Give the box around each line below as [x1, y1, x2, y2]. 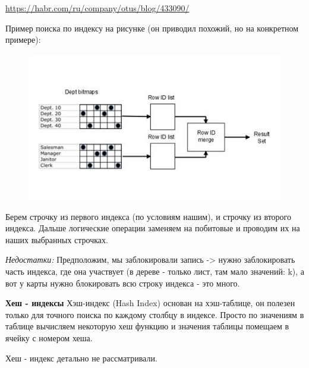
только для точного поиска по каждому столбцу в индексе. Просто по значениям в [5, 308, 304, 320]
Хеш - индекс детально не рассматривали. [5, 351, 157, 364]
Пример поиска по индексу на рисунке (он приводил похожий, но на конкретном [5, 21, 299, 34]
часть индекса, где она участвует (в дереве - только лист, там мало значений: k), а [5, 265, 305, 278]
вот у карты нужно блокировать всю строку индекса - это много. [5, 276, 240, 289]
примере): [5, 33, 41, 46]
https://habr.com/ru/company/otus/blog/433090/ [5, 2, 190, 14]
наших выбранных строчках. [5, 233, 108, 246]
